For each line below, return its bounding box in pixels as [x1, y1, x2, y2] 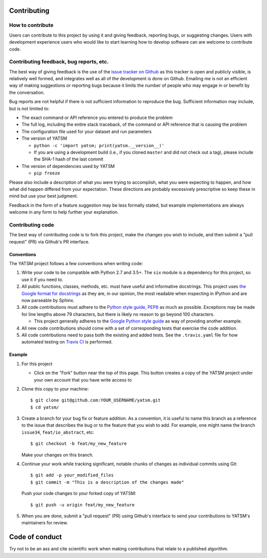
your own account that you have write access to [34, 377, 132, 383]
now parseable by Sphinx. [21, 297, 75, 303]
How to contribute [9, 22, 54, 29]
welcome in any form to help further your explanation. [9, 209, 119, 215]
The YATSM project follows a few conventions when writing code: [9, 261, 143, 267]
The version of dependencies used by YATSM [21, 163, 115, 169]
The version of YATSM [21, 135, 67, 141]
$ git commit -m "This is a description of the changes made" [30, 479, 184, 485]
